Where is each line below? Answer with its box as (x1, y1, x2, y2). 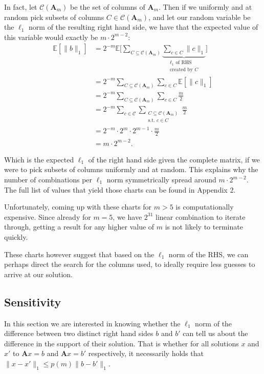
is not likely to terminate (165, 221, 243, 232)
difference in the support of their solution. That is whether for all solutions (4, 338, 239, 348)
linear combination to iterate (156, 211, 246, 222)
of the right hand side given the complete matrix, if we (88, 154, 260, 164)
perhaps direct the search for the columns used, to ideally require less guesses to (4, 259, 255, 269)
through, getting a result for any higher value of (4, 221, 155, 232)
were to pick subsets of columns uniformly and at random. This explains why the (4, 164, 258, 175)
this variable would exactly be (4, 31, 98, 42)
